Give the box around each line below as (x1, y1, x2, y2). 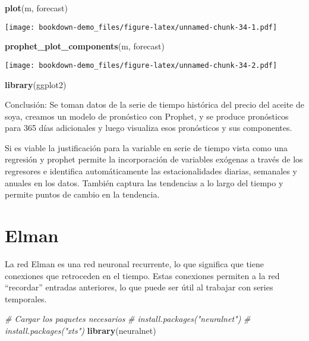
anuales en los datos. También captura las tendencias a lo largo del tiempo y (5, 176, 283, 189)
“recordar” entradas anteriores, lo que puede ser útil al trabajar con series (5, 281, 273, 293)
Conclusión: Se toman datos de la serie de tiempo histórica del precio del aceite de (5, 98, 304, 111)
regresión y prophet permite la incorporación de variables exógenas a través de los (5, 153, 303, 165)
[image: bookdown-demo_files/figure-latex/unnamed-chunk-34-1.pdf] (5, 23, 278, 32)
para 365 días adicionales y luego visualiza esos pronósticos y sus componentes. (5, 121, 292, 134)
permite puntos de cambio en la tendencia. (5, 188, 160, 201)
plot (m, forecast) (5, 2, 68, 14)
